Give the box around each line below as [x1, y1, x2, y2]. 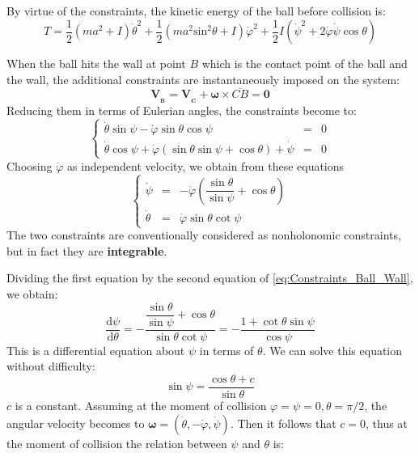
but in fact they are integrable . [6, 242, 167, 259]
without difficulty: [6, 358, 95, 374]
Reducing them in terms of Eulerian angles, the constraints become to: [6, 102, 357, 119]
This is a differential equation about [6, 341, 185, 358]
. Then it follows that [230, 414, 336, 431]
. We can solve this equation [262, 341, 403, 358]
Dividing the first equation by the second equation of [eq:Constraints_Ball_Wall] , [6, 269, 413, 286]
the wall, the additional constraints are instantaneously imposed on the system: [6, 70, 400, 87]
